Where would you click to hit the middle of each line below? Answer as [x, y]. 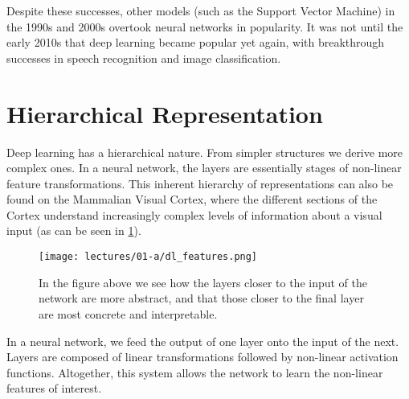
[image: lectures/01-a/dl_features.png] [148, 257]
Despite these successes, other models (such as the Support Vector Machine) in [201, 10]
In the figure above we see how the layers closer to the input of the [203, 282]
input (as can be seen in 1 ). [74, 230]
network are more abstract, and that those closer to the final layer [201, 298]
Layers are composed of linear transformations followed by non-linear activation [202, 357]
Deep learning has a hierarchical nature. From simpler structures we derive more [205, 152]
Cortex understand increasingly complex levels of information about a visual [194, 214]
